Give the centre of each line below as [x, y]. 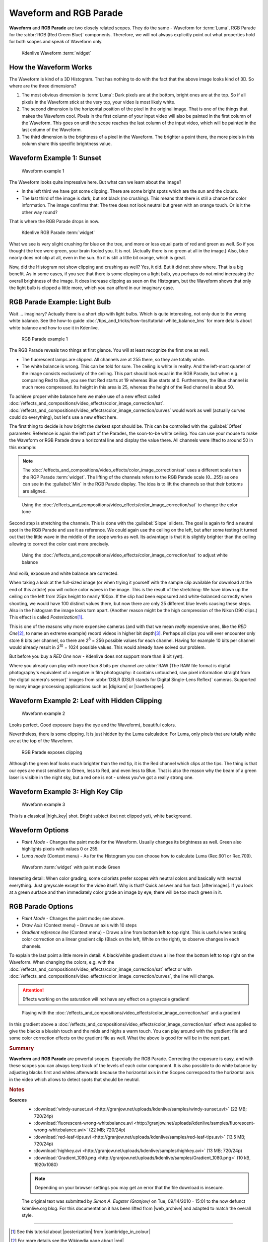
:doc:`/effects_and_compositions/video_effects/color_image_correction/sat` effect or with [100, 969]
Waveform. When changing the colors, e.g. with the [62, 962]
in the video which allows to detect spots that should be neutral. [74, 1079]
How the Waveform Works [51, 67]
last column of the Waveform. [52, 130]
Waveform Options [39, 830]
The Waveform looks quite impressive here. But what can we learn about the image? [95, 182]
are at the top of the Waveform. [41, 741]
